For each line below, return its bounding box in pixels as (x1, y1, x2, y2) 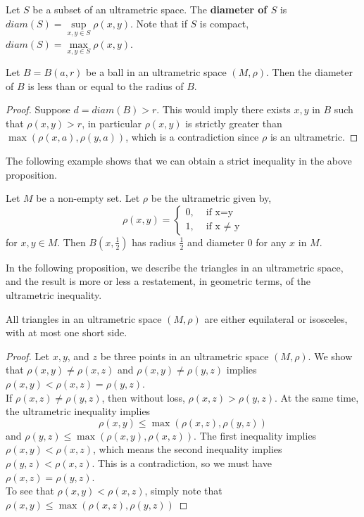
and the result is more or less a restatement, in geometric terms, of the (6, 274, 311, 288)
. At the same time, (275, 390, 359, 404)
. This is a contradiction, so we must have (92, 455, 272, 470)
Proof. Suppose (6, 102, 70, 117)
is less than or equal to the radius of (27, 78, 184, 93)
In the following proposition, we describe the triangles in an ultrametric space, (6, 260, 344, 274)
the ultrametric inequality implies (6, 404, 151, 419)
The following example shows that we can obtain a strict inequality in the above (6, 153, 352, 167)
